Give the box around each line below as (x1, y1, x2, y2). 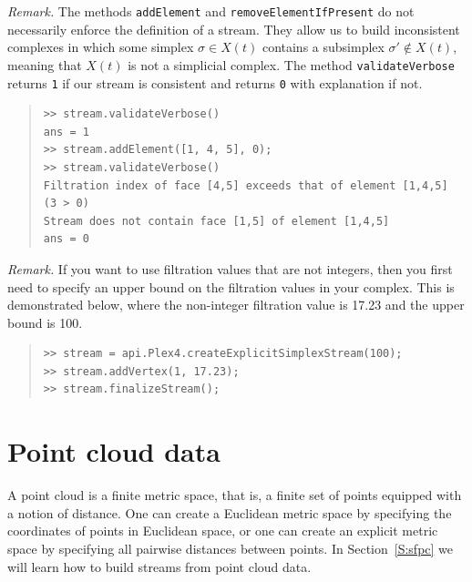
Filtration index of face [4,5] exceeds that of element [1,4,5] (43, 179, 448, 192)
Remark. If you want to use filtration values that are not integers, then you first (7, 259, 453, 278)
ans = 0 (43, 232, 89, 246)
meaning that (7, 55, 82, 74)
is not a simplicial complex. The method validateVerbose (128, 55, 455, 74)
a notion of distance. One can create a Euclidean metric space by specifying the (7, 503, 452, 522)
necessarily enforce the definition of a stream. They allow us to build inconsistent (7, 19, 460, 38)
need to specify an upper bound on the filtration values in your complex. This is (7, 277, 455, 296)
